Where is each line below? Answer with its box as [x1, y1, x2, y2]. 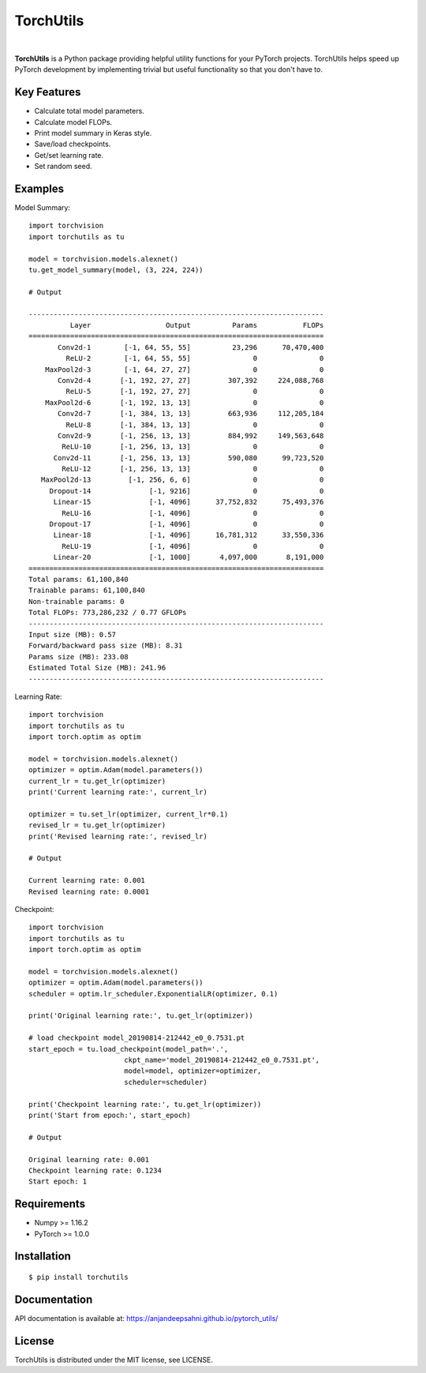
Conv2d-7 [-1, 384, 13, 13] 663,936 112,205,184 [58, 409, 324, 418]
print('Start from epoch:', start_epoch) [28, 1110, 191, 1120]
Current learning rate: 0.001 [28, 876, 146, 885]
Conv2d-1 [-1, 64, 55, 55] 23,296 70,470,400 [58, 343, 324, 351]
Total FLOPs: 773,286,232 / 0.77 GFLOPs [28, 608, 187, 617]
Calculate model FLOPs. [34, 117, 113, 126]
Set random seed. [34, 162, 92, 171]
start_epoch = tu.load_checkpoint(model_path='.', [28, 1045, 229, 1053]
